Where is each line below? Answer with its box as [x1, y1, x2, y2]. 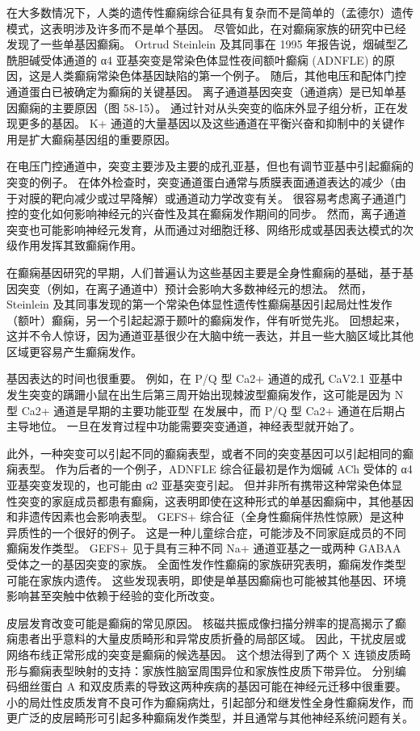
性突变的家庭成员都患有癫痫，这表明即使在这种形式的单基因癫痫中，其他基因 [6, 492, 414, 509]
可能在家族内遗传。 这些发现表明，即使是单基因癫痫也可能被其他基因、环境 [6, 571, 406, 588]
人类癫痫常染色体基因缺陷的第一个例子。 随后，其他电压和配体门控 [51, 67, 406, 84]
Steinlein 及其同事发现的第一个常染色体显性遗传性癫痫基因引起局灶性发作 [6, 296, 393, 313]
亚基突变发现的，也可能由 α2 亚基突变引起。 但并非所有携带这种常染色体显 [6, 477, 403, 494]
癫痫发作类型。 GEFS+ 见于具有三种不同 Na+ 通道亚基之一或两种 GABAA [6, 540, 401, 557]
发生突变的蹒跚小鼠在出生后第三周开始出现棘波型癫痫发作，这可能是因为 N [6, 386, 404, 403]
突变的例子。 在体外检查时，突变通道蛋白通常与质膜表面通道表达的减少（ [6, 173, 395, 190]
